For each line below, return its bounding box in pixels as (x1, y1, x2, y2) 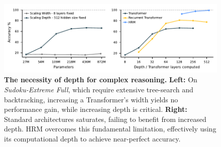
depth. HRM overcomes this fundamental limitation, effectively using (4, 123, 216, 134)
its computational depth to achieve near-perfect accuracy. (4, 133, 181, 144)
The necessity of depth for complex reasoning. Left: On (4, 74, 197, 85)
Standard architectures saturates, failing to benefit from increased (4, 113, 206, 124)
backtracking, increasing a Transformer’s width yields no (4, 94, 178, 104)
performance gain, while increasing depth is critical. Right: (4, 104, 187, 114)
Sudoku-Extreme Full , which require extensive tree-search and (4, 84, 193, 95)
